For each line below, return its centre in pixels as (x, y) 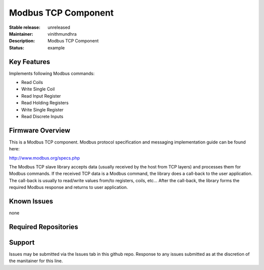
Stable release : (25, 27)
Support (22, 242)
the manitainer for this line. (36, 261)
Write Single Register (42, 109)
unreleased (59, 27)
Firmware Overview (40, 130)
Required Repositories (44, 227)
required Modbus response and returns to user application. (68, 187)
